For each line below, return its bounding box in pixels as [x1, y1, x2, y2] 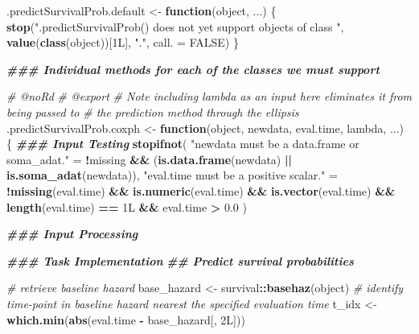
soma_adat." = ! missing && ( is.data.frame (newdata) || [6, 151, 292, 167]
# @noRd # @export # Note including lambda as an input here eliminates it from [6, 88, 412, 105]
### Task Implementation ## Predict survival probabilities [6, 252, 354, 269]
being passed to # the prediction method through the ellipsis [6, 103, 299, 120]
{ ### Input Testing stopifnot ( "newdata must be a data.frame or [6, 135, 359, 152]
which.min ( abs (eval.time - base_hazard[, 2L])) [6, 311, 245, 328]
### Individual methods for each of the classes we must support [6, 60, 380, 77]
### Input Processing [6, 225, 138, 242]
